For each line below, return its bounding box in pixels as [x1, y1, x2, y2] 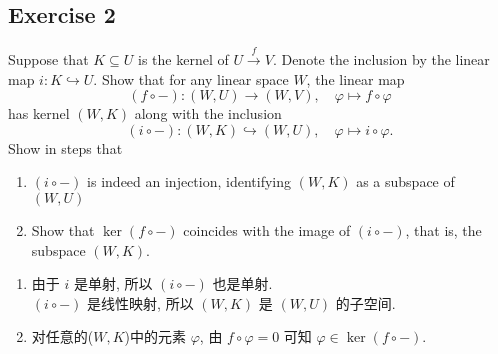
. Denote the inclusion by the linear [272, 49, 490, 69]
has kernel [8, 103, 70, 124]
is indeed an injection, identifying [87, 171, 292, 192]
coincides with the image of [183, 219, 351, 240]
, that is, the [405, 219, 482, 240]
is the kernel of [138, 49, 229, 69]
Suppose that [8, 49, 89, 69]
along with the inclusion [134, 103, 282, 124]
